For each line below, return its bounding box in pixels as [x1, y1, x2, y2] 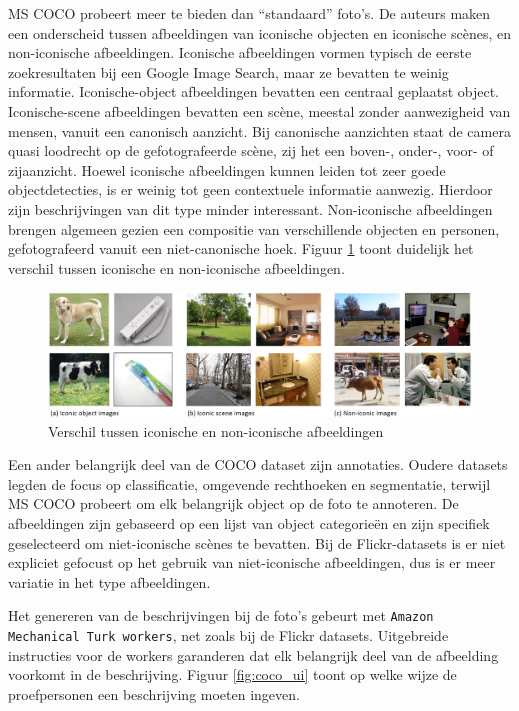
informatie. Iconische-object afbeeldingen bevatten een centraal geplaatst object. [8, 81, 500, 102]
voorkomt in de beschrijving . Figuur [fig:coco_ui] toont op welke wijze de [8, 664, 457, 685]
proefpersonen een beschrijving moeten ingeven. [8, 683, 300, 704]
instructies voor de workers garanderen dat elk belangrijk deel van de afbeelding [8, 644, 499, 665]
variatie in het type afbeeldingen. [8, 571, 211, 592]
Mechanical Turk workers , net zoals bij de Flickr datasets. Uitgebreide [8, 624, 449, 645]
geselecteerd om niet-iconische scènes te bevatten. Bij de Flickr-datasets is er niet [8, 532, 506, 553]
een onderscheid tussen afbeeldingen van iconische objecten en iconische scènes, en [8, 22, 511, 43]
